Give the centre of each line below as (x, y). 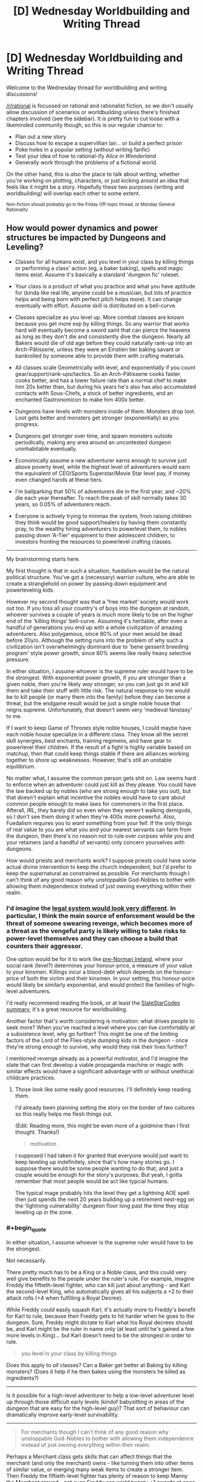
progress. (27, 424)
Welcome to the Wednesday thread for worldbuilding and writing (87, 87)
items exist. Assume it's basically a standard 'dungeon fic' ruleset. (97, 274)
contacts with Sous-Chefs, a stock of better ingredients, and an (94, 393)
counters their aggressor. (44, 946)
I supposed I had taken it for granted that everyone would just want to (101, 1156)
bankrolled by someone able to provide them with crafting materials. (100, 355)
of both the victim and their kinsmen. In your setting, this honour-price (108, 979)
